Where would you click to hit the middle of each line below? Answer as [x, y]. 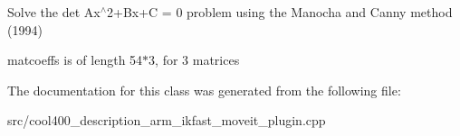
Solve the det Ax [54, 12]
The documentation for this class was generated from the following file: [204, 90]
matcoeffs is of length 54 [75, 60]
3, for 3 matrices [194, 60]
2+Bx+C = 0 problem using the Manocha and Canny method [280, 12]
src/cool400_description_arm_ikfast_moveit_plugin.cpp [167, 120]
